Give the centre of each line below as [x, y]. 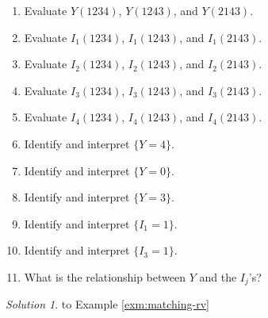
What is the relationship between [105, 276]
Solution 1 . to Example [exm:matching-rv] [107, 304]
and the [218, 276]
